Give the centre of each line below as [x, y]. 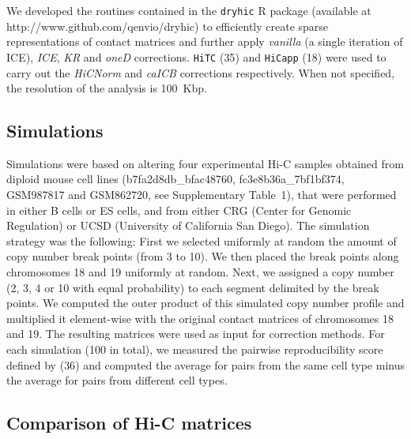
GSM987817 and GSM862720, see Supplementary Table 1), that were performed [202, 195]
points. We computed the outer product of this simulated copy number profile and [205, 303]
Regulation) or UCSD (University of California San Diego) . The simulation [188, 225]
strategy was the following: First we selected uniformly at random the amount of [202, 240]
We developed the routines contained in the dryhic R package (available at [189, 10]
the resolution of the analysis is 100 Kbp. [107, 88]
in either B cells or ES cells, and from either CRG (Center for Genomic [179, 210]
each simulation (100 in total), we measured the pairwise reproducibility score [195, 349]
